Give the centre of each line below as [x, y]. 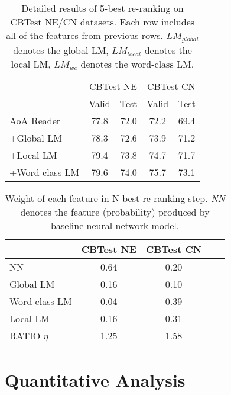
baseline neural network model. [115, 225]
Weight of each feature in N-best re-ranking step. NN [115, 198]
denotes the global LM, [61, 50]
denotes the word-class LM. [137, 63]
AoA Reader [35, 120]
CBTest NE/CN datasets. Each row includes [103, 22]
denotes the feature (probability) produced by [115, 211]
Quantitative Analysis [95, 380]
